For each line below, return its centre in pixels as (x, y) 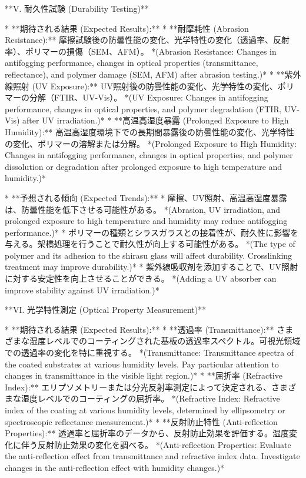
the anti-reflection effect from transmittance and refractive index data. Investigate (152, 456)
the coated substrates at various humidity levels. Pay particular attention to (142, 364)
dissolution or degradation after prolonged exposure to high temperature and (144, 166)
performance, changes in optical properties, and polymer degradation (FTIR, (143, 108)
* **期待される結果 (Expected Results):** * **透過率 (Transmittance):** (139, 329)
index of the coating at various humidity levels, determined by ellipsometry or (145, 410)
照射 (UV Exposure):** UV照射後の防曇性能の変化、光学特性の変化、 (145, 86)
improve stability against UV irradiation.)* (82, 290)
